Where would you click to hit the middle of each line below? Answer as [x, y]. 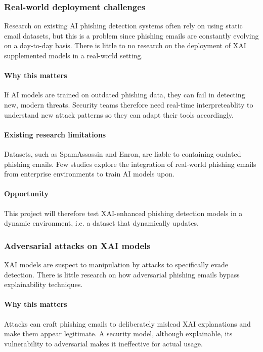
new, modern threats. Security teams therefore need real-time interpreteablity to [129, 104]
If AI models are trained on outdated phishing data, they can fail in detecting [125, 95]
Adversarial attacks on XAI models [77, 245]
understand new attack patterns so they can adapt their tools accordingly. [119, 114]
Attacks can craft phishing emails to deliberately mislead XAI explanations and [127, 323]
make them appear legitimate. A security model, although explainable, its [118, 333]
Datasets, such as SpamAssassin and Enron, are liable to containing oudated [123, 153]
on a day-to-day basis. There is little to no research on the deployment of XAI [125, 45]
